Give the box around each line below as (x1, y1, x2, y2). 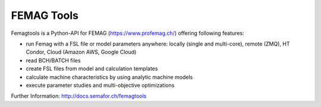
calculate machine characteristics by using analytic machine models (26, 73, 193, 80)
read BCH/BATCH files (26, 57, 81, 64)
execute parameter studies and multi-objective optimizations (26, 82, 175, 89)
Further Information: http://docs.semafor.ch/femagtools (11, 92, 147, 100)
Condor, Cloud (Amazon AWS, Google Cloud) (26, 48, 137, 56)
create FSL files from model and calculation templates (26, 65, 158, 72)
